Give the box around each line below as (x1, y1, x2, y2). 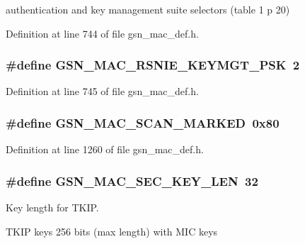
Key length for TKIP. (6, 200, 99, 215)
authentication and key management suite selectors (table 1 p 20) (6, 2, 290, 16)
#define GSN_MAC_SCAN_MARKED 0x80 (6, 113, 280, 131)
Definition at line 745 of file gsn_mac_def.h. (6, 84, 199, 99)
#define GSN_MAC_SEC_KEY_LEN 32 (6, 172, 258, 189)
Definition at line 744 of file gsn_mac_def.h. (6, 26, 199, 40)
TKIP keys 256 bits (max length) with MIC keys (6, 223, 218, 238)
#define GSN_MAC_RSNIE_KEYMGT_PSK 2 (6, 56, 300, 74)
